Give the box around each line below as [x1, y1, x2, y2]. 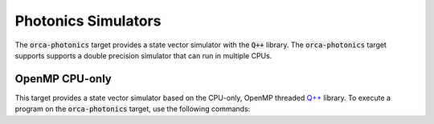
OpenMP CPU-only [14, 72, 112, 86]
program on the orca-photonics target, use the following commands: [14, 104, 251, 114]
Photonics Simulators [14, 12, 162, 30]
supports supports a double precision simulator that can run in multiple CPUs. [14, 50, 272, 60]
